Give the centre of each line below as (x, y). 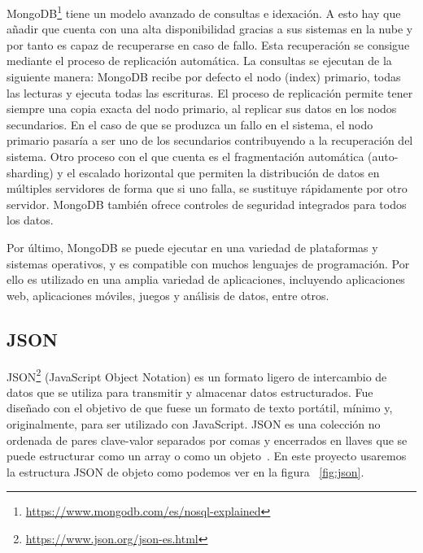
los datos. (30, 220)
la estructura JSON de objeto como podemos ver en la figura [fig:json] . (185, 471)
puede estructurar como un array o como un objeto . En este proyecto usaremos (207, 456)
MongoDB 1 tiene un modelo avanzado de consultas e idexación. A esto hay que (204, 12)
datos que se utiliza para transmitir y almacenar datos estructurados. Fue (190, 392)
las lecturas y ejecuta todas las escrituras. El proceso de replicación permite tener (210, 92)
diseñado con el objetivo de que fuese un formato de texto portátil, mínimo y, (200, 408)
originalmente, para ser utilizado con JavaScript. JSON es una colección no (194, 423)
